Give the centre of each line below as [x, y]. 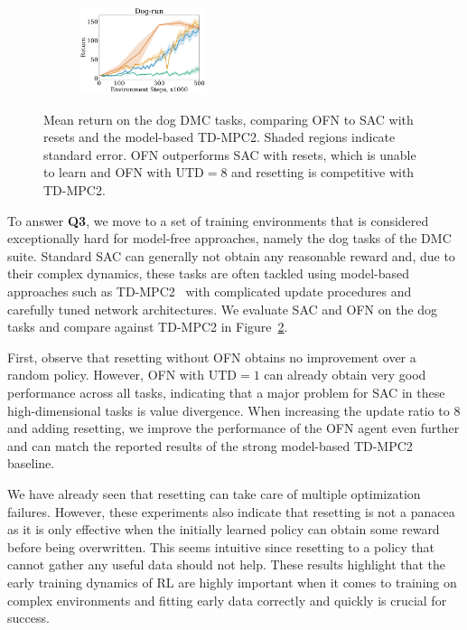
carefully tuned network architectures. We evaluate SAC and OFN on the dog [223, 309]
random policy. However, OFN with [106, 375]
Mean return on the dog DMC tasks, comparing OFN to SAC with [229, 119]
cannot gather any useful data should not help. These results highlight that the [227, 564]
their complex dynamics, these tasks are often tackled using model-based [209, 273]
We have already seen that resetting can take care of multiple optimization [214, 493]
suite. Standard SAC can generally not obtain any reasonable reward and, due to [231, 255]
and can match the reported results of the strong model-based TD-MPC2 [210, 445]
